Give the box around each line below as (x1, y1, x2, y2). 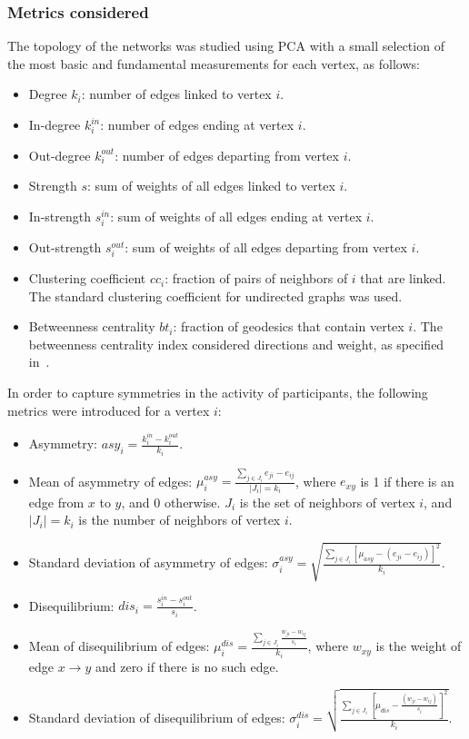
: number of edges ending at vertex (100, 115, 294, 133)
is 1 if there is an (360, 471, 454, 490)
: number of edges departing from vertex (115, 145, 339, 164)
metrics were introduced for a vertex (7, 400, 210, 419)
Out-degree (28, 145, 91, 164)
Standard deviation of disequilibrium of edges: (28, 708, 285, 727)
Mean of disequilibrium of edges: (28, 636, 210, 655)
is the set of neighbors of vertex (239, 492, 415, 511)
